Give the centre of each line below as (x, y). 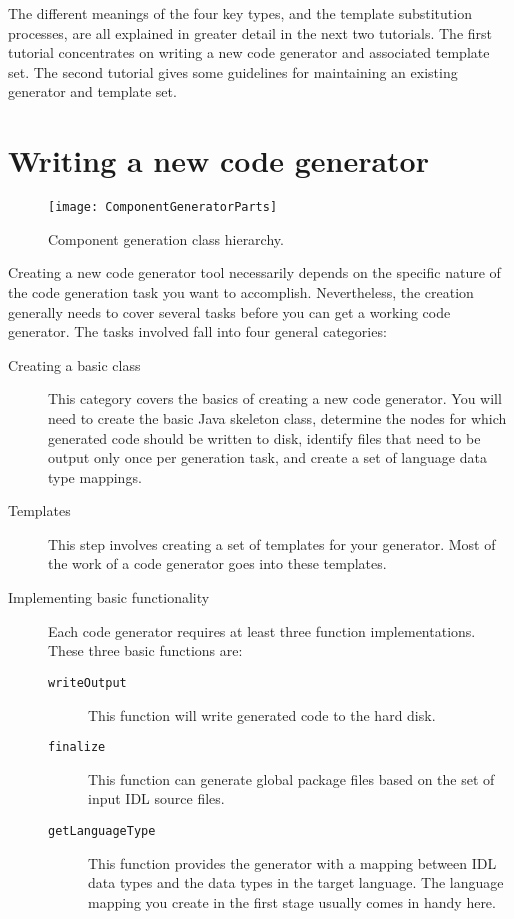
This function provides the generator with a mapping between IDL (292, 862)
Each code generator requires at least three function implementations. (262, 630)
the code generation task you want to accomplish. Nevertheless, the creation (241, 291)
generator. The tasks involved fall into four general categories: (197, 331)
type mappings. (95, 476)
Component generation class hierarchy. (166, 238)
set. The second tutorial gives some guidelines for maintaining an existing (233, 71)
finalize (77, 747)
